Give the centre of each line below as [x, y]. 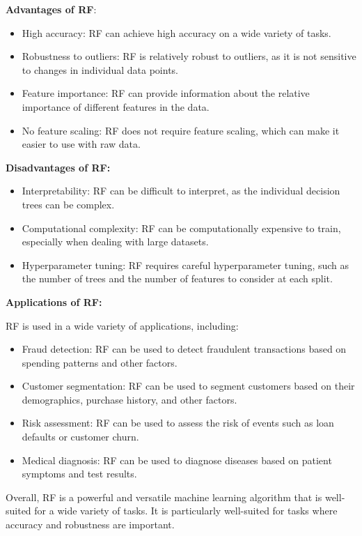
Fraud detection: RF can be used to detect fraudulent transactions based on [184, 349]
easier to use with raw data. [81, 144]
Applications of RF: [54, 301]
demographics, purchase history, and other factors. [129, 399]
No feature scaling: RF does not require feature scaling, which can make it [181, 130]
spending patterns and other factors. [100, 362]
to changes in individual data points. [100, 69]
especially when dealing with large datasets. [115, 242]
